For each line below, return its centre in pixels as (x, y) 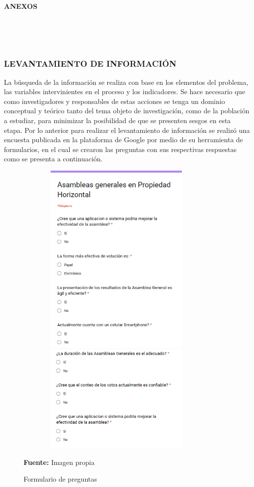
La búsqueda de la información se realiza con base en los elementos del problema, (126, 82)
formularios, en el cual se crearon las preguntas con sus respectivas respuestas (120, 149)
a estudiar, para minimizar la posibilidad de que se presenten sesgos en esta (117, 120)
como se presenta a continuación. (53, 159)
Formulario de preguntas (60, 479)
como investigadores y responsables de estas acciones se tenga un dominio (114, 101)
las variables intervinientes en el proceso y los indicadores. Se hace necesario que (125, 91)
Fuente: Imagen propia (59, 462)
